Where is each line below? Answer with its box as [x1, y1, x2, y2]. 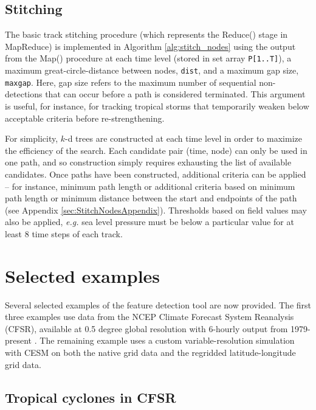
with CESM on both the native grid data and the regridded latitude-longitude [5, 346, 296, 358]
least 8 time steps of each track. [5, 227, 123, 240]
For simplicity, [5, 132, 58, 145]
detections [5, 88, 43, 100]
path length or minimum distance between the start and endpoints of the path [5, 192, 297, 204]
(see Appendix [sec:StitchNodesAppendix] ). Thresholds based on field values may [5, 203, 307, 216]
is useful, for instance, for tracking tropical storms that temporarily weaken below [5, 99, 309, 112]
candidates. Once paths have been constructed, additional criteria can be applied [5, 167, 306, 180]
